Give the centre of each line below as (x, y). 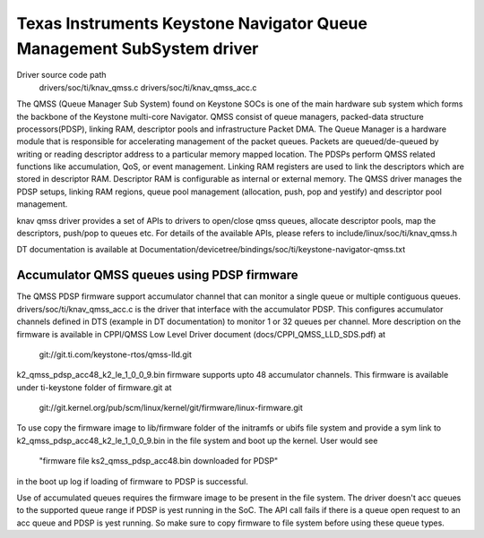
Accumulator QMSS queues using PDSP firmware (158, 275)
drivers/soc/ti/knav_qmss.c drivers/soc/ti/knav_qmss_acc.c (148, 87)
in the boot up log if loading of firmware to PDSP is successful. (132, 481)
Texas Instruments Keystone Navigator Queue (192, 23)
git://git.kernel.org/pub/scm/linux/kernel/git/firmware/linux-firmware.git (171, 408)
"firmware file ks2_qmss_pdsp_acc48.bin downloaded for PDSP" (159, 461)
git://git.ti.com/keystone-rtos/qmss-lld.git (115, 354)
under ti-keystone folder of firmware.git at (94, 387)
